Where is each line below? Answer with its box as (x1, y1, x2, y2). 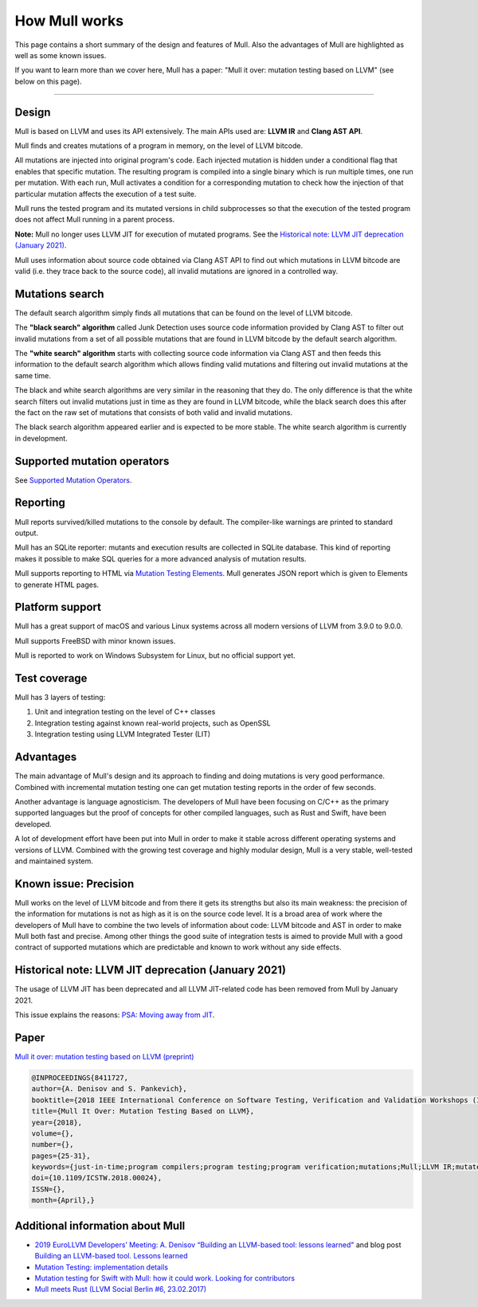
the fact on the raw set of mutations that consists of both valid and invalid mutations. (14, 407, 293, 417)
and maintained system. (14, 856, 93, 866)
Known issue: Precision (14, 877, 135, 890)
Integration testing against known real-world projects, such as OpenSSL (34, 718, 271, 728)
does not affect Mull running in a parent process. (14, 215, 175, 225)
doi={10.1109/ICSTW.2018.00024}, (31, 1173, 163, 1183)
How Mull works (14, 12, 123, 29)
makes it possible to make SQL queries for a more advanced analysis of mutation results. (14, 554, 307, 563)
